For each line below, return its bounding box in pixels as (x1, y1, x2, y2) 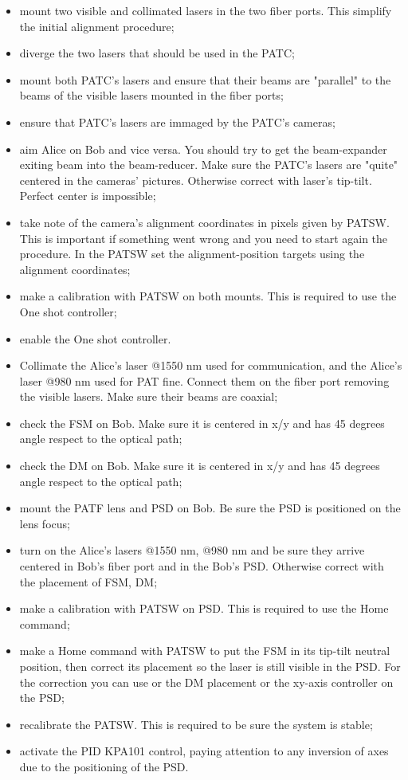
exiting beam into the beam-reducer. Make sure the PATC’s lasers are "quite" (19, 156, 398, 173)
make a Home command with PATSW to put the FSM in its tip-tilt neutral (19, 642, 390, 659)
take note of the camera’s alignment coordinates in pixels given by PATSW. (19, 214, 390, 230)
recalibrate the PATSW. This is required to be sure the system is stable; (19, 715, 373, 732)
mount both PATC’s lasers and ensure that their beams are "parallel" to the (19, 71, 391, 88)
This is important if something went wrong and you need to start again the (19, 229, 388, 246)
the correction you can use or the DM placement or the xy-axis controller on (19, 673, 394, 690)
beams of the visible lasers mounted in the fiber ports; (19, 87, 284, 104)
